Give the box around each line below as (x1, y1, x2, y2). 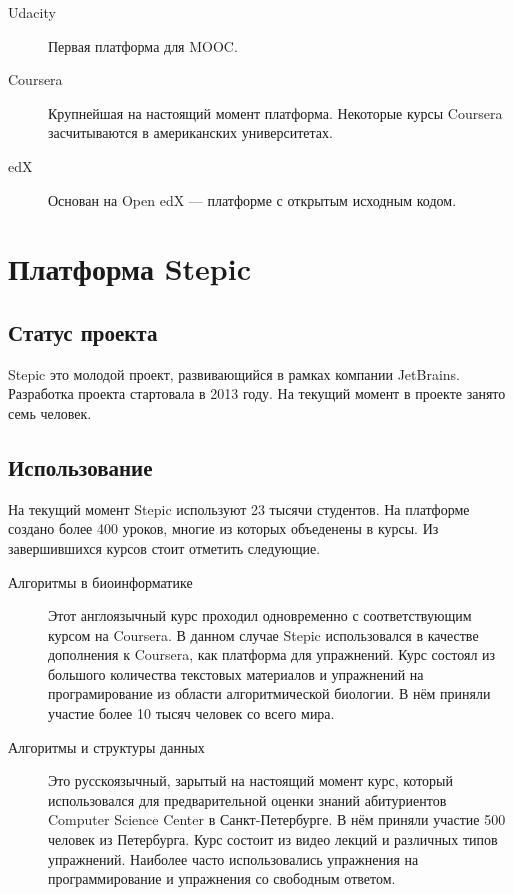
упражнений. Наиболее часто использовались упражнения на (48, 848, 419, 869)
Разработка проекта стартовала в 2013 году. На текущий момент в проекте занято (8, 383, 506, 404)
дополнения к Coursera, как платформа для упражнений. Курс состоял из (48, 644, 496, 665)
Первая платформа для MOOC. (48, 35, 238, 56)
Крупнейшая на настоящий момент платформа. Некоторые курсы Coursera (48, 102, 503, 123)
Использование (8, 451, 153, 482)
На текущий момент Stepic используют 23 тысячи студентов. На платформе (8, 498, 470, 519)
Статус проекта (8, 316, 158, 347)
